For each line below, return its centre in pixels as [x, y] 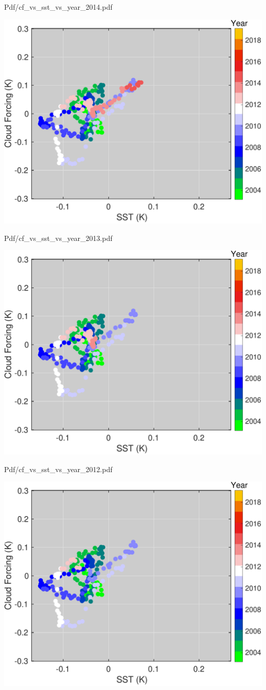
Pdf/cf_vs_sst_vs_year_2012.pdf [58, 469]
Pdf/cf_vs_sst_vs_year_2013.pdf [58, 238]
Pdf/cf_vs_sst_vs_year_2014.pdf [58, 7]
